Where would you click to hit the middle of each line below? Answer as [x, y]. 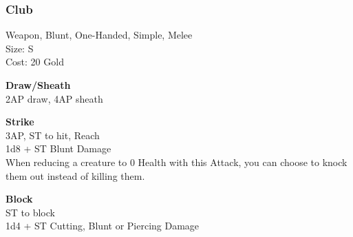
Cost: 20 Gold [35, 62]
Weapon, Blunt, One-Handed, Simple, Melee [99, 35]
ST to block [30, 212]
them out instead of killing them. [75, 175]
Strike [20, 122]
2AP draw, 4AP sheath [54, 98]
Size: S [20, 48]
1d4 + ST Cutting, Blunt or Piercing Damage [103, 226]
